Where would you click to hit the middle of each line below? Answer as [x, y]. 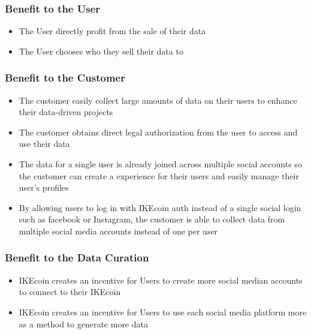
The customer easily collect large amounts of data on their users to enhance [158, 100]
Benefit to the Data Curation [77, 258]
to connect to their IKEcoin [70, 292]
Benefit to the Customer [65, 78]
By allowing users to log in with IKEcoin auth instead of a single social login [160, 207]
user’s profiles [44, 187]
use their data [44, 144]
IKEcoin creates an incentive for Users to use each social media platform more [163, 312]
